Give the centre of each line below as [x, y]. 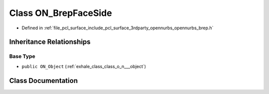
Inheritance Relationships [50, 42]
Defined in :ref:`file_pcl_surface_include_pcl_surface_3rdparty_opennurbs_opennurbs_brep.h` [118, 28]
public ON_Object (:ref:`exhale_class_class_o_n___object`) [84, 66]
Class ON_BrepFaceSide [61, 13]
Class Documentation [44, 80]
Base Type [22, 56]
